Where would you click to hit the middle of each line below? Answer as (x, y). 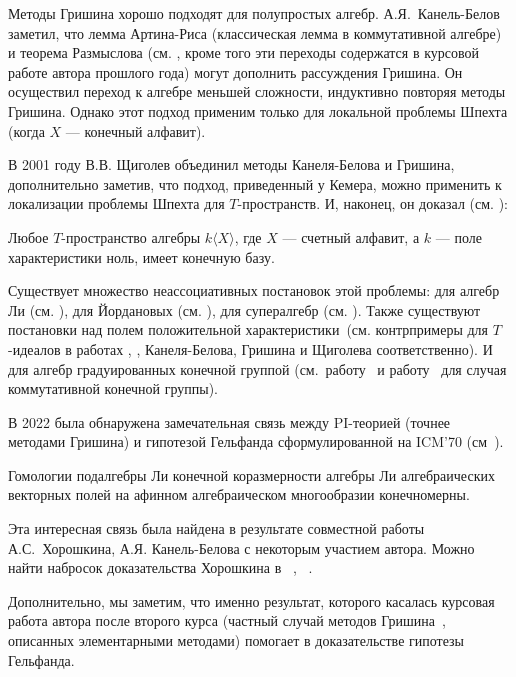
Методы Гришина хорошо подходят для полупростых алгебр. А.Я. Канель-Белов (254, 13)
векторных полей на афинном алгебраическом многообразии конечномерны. (239, 494)
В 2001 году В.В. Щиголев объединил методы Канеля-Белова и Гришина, (231, 164)
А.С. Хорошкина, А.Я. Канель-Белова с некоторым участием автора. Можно (241, 547)
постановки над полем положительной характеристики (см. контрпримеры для (248, 329)
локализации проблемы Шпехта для (116, 203)
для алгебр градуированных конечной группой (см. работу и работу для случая (257, 368)
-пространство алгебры (131, 236)
